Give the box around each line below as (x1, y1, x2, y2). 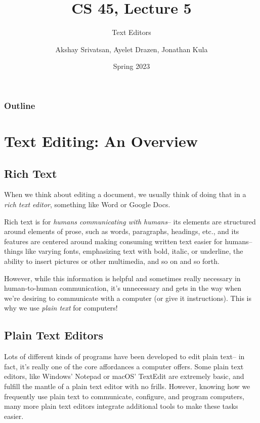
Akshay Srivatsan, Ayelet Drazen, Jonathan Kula (55, 44, 208, 54)
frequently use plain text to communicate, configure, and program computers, (4, 391, 244, 401)
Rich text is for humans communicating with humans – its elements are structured (4, 216, 256, 226)
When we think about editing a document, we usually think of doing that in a (4, 189, 246, 200)
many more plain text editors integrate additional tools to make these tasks (4, 401, 238, 411)
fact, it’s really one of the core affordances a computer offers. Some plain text (4, 361, 244, 371)
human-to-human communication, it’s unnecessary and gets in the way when (4, 283, 241, 293)
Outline (4, 99, 35, 111)
